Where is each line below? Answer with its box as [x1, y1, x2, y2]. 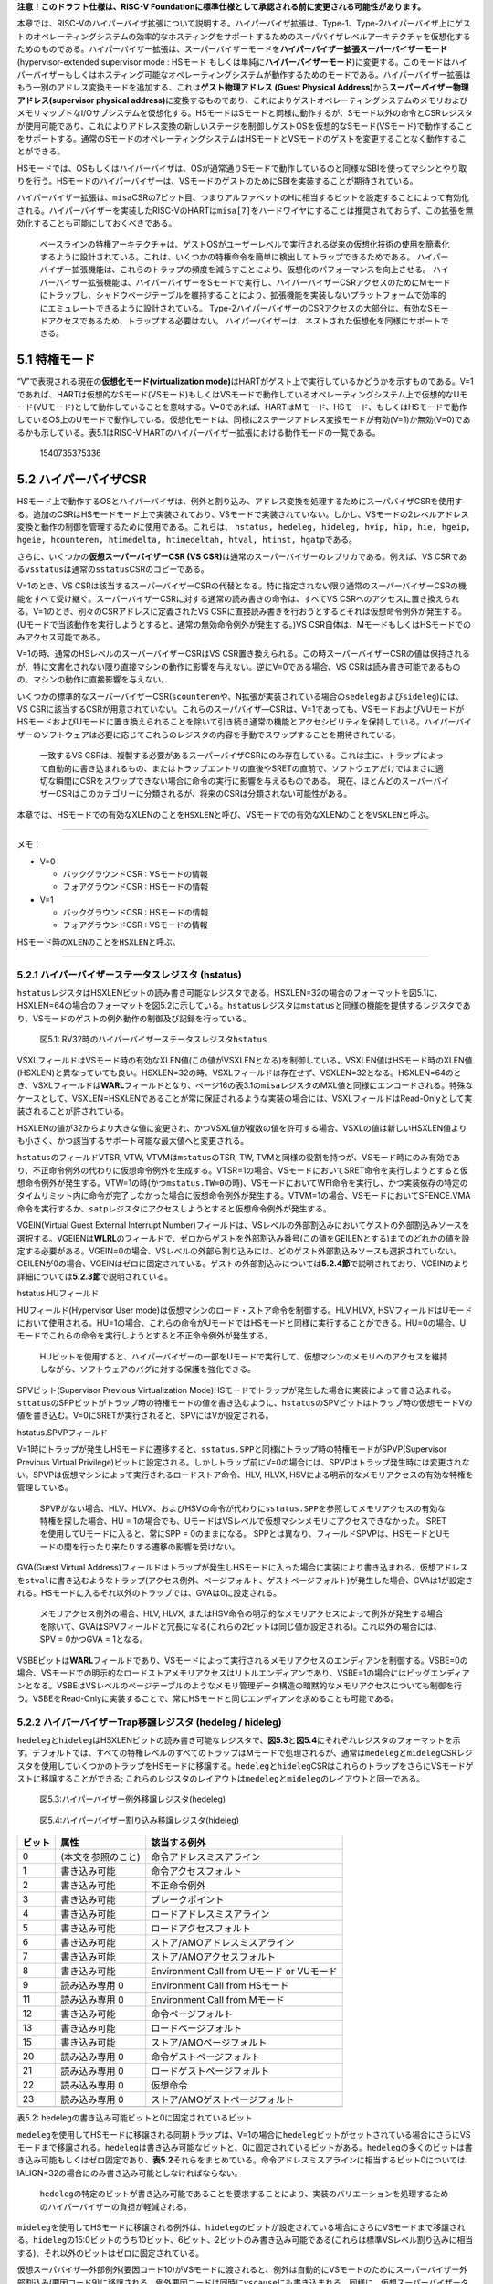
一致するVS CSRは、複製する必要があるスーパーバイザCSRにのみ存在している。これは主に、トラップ [39, 750, 420, 761]
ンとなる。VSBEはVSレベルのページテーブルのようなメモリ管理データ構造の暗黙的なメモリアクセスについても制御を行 [16, 1680, 463, 1691]
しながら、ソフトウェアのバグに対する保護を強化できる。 [39, 1364, 256, 1375]
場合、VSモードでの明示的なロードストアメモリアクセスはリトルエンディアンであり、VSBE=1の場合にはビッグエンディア [16, 1667, 470, 1678]
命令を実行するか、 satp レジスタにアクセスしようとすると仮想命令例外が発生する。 [16, 1202, 332, 1214]
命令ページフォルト [151, 2008, 234, 2021]
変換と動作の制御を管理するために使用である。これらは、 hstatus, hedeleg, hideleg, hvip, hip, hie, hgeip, [16, 521, 471, 532]
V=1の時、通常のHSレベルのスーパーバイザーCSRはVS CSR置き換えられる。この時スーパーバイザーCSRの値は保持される [16, 649, 470, 660]
